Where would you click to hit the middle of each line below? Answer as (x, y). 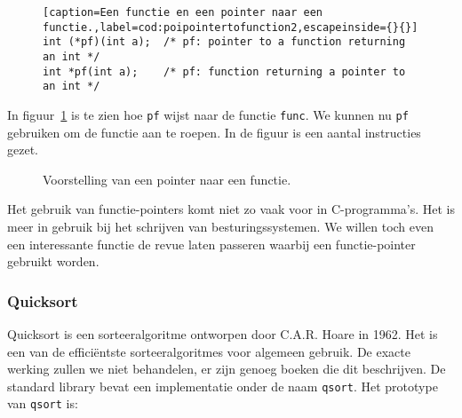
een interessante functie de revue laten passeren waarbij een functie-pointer (211, 244)
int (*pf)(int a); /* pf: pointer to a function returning (224, 42)
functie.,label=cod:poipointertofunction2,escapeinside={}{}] (231, 27)
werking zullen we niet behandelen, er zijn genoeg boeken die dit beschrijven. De (227, 369)
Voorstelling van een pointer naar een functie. (167, 179)
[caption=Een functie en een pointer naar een (183, 12)
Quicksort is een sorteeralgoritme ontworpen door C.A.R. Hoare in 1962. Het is (223, 333)
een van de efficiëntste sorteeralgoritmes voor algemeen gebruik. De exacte (209, 351)
